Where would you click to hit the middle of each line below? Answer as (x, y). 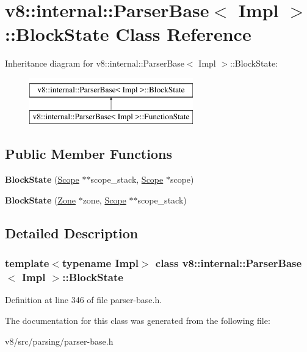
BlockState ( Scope (42, 179)
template (27, 263)
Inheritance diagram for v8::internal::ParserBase (95, 63)
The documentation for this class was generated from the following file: (138, 320)
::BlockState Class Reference (128, 34)
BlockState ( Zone (40, 200)
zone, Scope (104, 200)
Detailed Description (72, 233)
